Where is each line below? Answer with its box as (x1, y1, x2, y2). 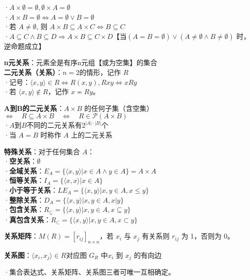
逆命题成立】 (4, 40, 45, 51)
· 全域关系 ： (4, 165, 44, 175)
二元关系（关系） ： (4, 67, 63, 77)
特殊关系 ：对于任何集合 (4, 146, 80, 156)
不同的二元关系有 (27, 120, 82, 130)
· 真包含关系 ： (4, 214, 51, 224)
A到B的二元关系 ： (4, 103, 64, 113)
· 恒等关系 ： (4, 175, 44, 185)
